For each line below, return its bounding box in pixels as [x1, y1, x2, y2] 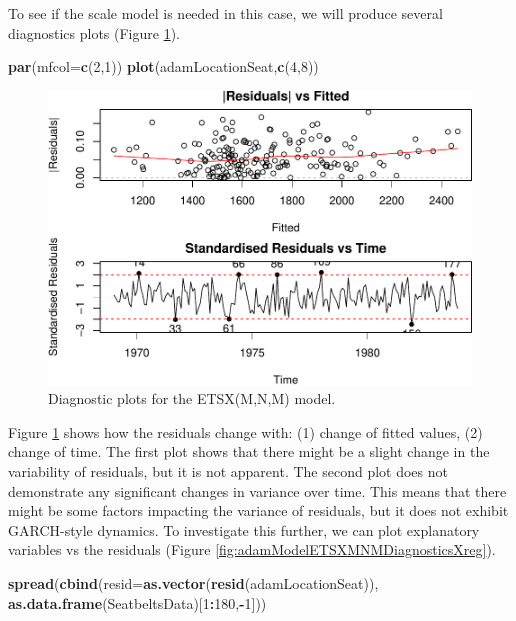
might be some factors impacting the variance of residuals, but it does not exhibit [8, 500, 509, 521]
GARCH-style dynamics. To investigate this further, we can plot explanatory [8, 519, 480, 540]
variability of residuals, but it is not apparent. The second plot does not [8, 461, 448, 482]
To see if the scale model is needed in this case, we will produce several [8, 3, 443, 23]
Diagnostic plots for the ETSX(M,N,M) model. [48, 388, 336, 409]
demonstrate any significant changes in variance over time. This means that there [8, 480, 507, 501]
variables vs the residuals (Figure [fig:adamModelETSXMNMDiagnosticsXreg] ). [8, 539, 496, 560]
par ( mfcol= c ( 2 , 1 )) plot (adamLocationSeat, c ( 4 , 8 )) [8, 56, 319, 77]
